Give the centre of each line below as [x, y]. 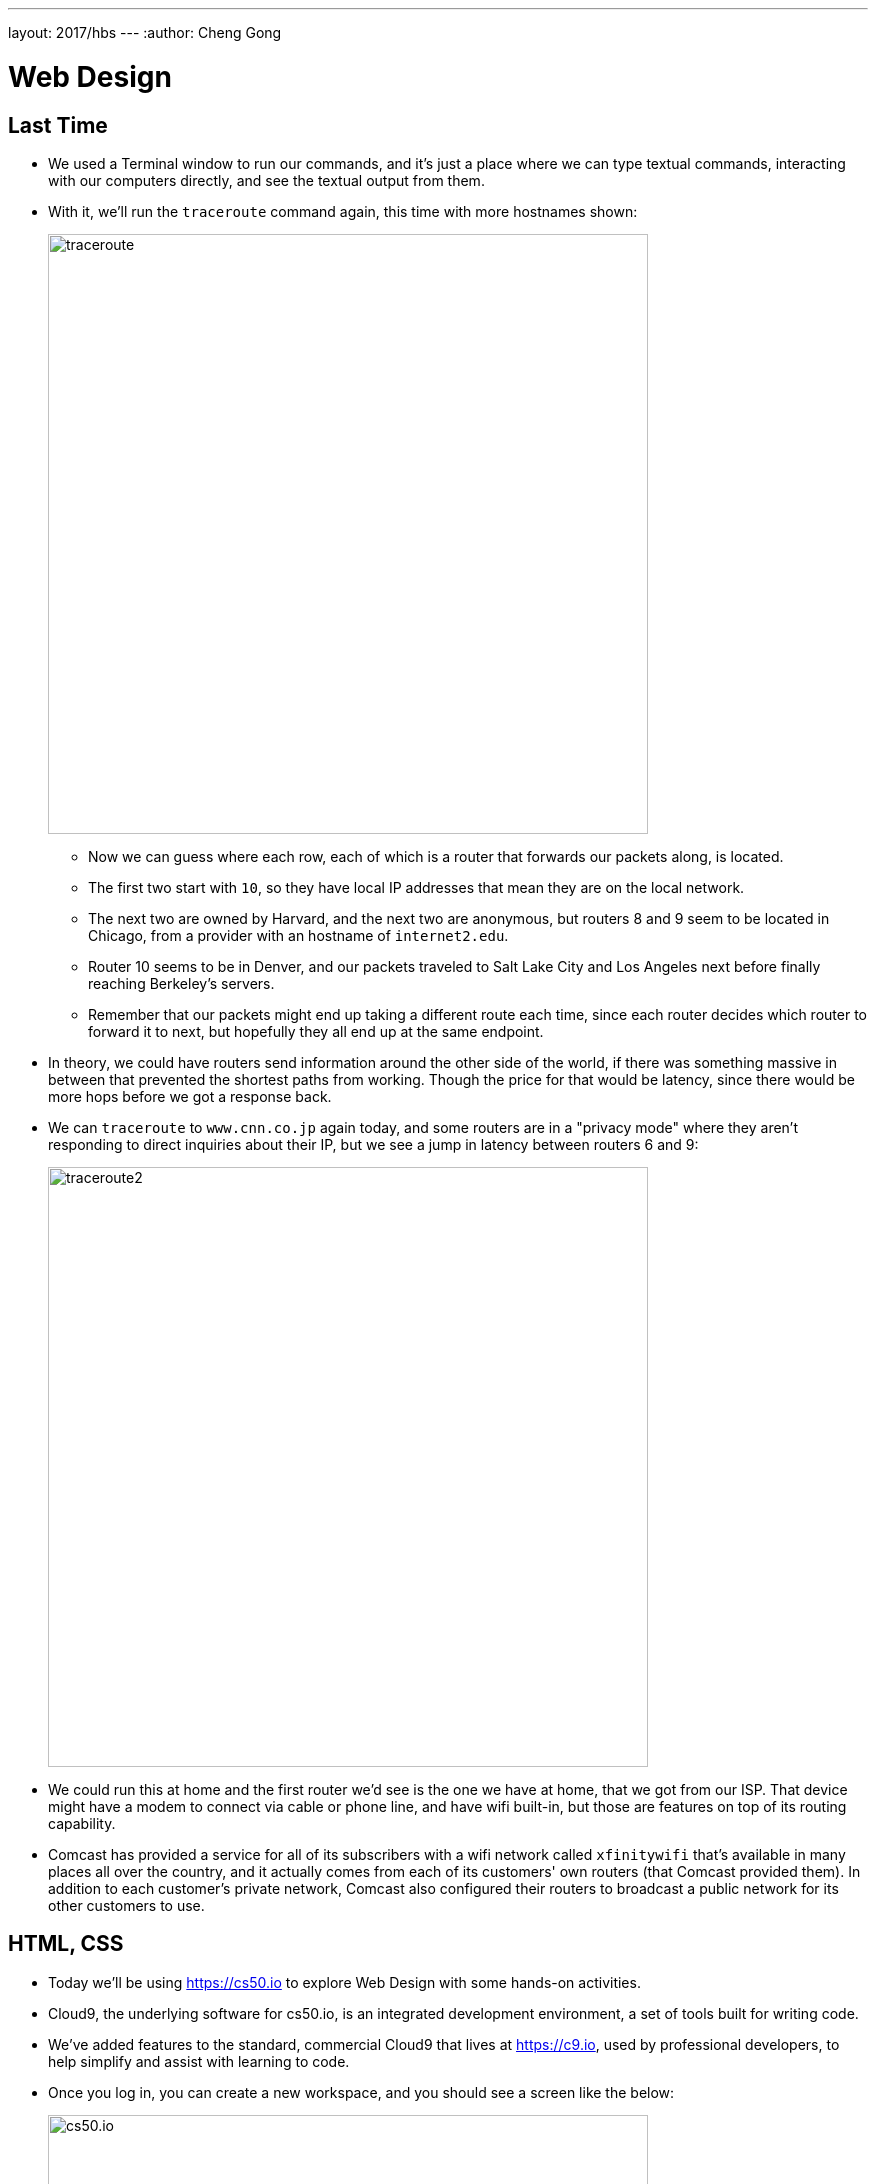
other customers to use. [126, 1905]
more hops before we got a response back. [190, 1096]
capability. [82, 1823]
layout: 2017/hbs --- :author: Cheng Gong [145, 32]
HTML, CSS [66, 1944]
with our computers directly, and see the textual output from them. [266, 180]
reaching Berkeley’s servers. [181, 983]
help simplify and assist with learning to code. [199, 2061]
